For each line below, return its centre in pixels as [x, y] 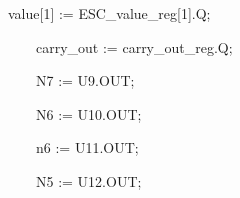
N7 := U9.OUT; [85, 80]
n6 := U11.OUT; [87, 147]
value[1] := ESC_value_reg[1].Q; [109, 13]
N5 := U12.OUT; [88, 180]
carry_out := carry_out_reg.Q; [134, 46]
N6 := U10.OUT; [88, 113]
